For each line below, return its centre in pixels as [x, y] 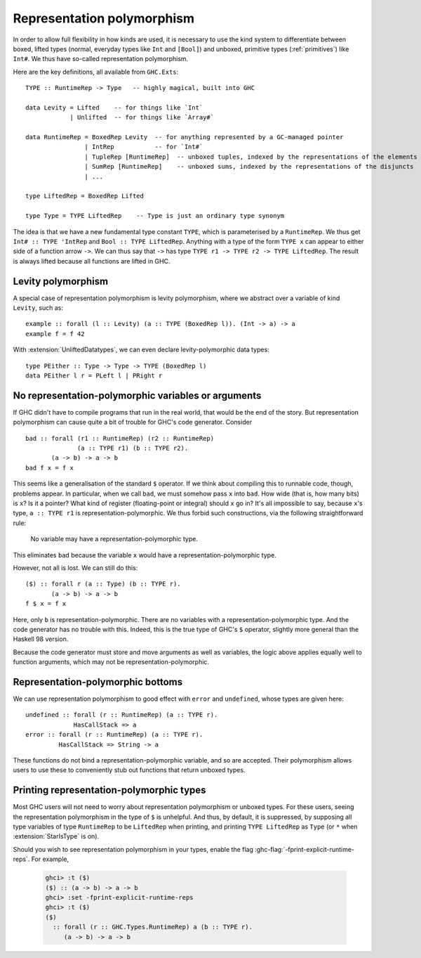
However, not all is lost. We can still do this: [75, 568]
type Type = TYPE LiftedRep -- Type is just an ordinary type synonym [155, 216]
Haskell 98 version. [41, 639]
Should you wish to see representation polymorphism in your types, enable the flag [133, 849]
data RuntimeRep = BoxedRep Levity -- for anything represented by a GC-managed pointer [185, 137]
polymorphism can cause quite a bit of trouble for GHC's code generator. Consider [133, 422]
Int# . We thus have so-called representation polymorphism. [101, 59]
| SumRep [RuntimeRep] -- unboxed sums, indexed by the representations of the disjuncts [249, 167]
